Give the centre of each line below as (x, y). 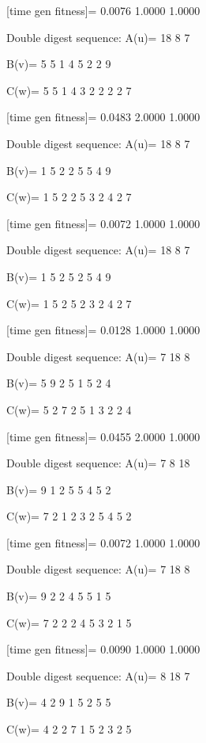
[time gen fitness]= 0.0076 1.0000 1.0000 (103, 10)
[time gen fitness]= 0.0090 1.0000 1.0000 (103, 649)
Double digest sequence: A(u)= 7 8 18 (98, 463)
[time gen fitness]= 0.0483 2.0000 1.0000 (103, 117)
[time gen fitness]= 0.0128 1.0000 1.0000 (103, 330)
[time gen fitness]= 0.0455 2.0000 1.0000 (103, 436)
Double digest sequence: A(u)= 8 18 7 (98, 675)
